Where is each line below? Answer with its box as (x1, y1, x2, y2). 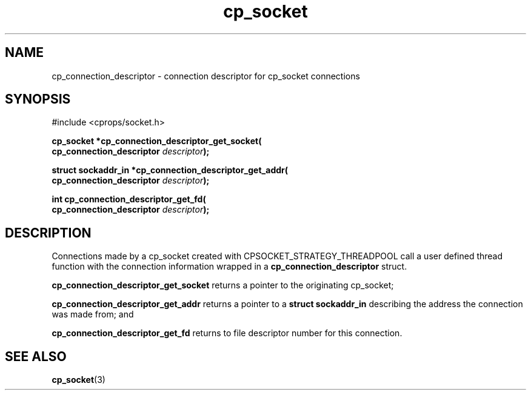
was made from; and (52, 309, 134, 320)
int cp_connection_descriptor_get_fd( (52, 194, 206, 205)
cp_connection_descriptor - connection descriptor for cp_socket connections (52, 70, 360, 81)
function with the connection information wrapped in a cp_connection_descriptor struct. (52, 261, 407, 272)
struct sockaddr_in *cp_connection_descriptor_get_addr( (52, 165, 289, 176)
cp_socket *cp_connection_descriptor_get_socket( (52, 136, 262, 147)
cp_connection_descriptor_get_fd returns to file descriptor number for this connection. (52, 328, 402, 339)
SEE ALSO (5, 348, 67, 364)
